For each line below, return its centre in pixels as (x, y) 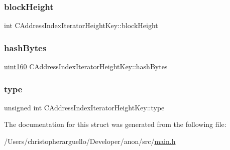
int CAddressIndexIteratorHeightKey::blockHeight (81, 25)
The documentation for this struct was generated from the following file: (115, 124)
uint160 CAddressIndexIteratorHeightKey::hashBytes (86, 66)
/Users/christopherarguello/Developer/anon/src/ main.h (90, 141)
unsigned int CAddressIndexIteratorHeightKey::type (84, 107)
